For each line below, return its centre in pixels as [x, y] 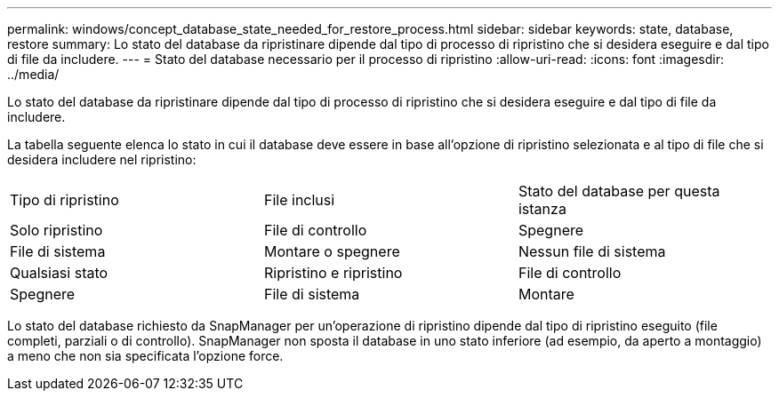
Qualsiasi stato [59, 273]
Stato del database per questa [619, 191]
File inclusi [299, 200]
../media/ [33, 74]
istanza [542, 209]
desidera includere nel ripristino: [102, 159]
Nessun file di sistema [592, 251]
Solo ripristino [56, 230]
